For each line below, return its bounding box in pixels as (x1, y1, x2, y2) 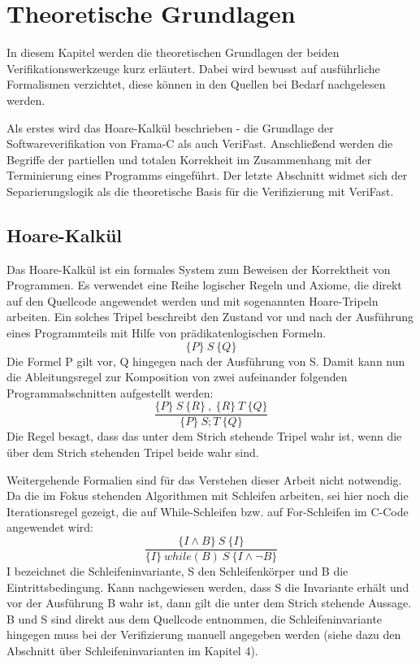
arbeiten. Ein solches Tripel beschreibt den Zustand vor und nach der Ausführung (6, 308, 414, 325)
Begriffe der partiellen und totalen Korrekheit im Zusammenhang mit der (6, 150, 372, 167)
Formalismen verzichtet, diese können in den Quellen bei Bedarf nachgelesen (6, 76, 386, 93)
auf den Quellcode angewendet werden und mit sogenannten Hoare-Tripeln (6, 292, 379, 309)
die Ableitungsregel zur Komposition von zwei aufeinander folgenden (6, 368, 348, 385)
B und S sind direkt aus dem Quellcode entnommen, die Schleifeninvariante (6, 610, 383, 627)
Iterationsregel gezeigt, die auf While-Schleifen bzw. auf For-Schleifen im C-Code (6, 502, 409, 519)
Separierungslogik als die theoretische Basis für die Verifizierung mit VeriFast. (6, 182, 394, 199)
